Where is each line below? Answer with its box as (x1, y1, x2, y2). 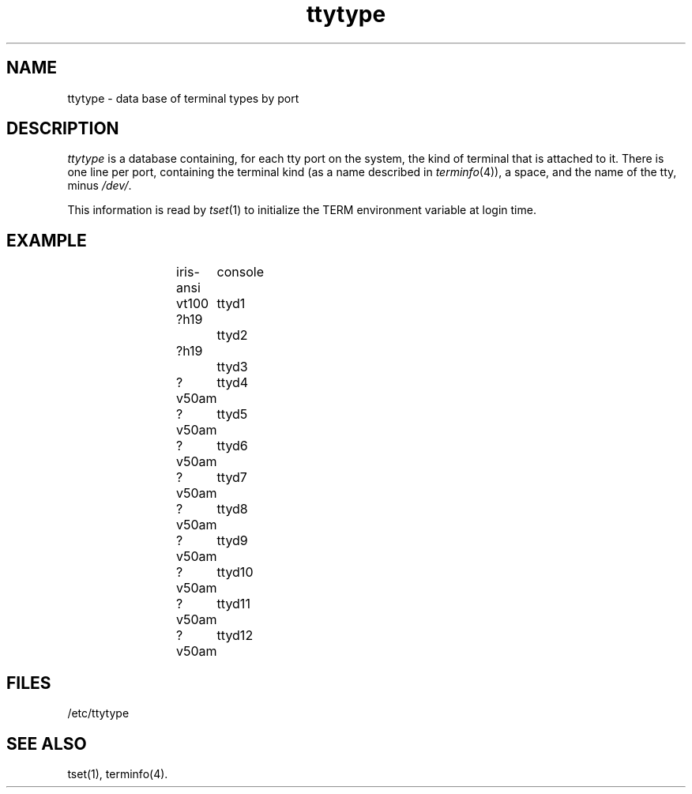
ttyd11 (216, 596, 250, 612)
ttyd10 (216, 564, 254, 581)
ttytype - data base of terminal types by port (67, 91, 299, 105)
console (216, 264, 265, 280)
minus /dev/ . (67, 179, 132, 193)
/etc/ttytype (67, 706, 130, 721)
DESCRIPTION (6, 119, 119, 139)
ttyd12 (216, 627, 254, 644)
